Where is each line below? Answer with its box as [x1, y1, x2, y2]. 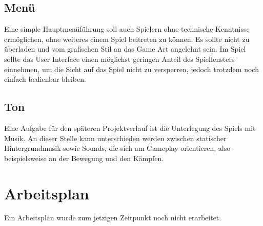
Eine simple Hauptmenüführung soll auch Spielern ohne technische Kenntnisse [4, 24, 250, 34]
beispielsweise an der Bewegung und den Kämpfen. [4, 152, 164, 163]
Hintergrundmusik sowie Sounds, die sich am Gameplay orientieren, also [4, 143, 231, 153]
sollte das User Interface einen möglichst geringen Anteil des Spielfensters [4, 53, 235, 64]
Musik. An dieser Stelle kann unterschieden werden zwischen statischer [4, 132, 227, 143]
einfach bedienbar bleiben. [4, 74, 86, 84]
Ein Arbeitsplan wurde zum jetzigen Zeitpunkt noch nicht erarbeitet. [4, 212, 221, 223]
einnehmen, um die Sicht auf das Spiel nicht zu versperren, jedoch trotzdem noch [4, 63, 259, 74]
